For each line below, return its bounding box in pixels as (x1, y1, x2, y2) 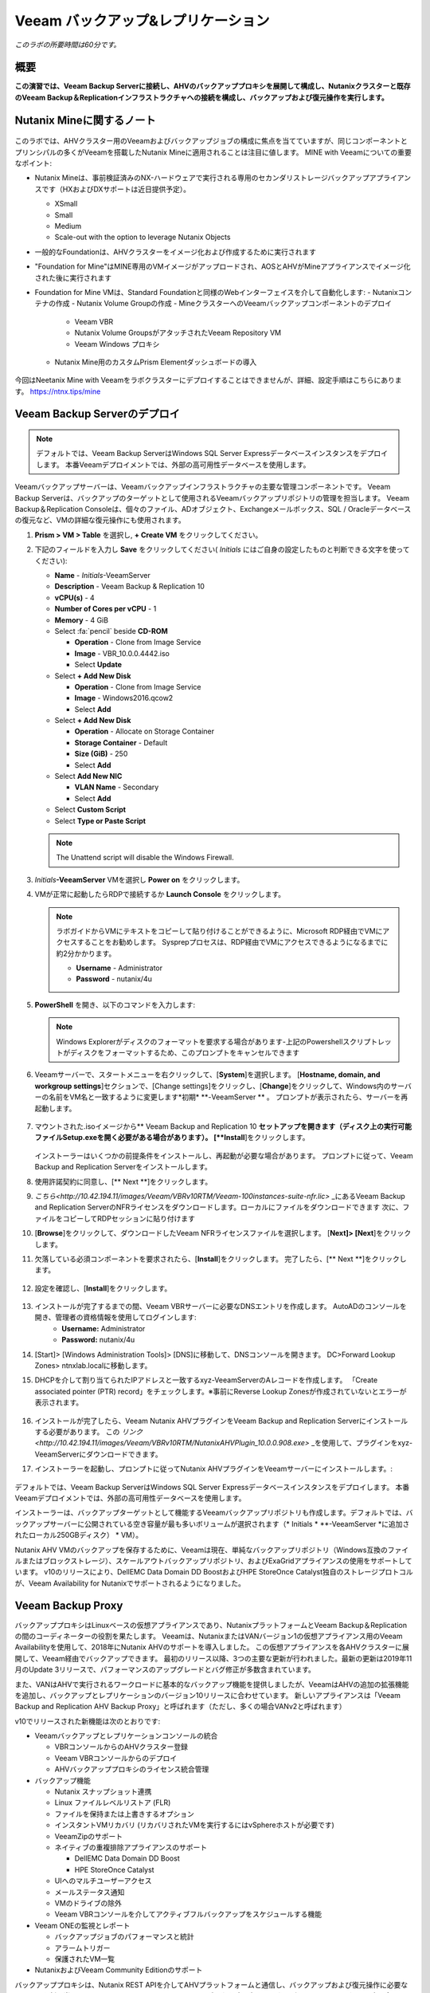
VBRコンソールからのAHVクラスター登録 (54, 1742, 189, 1751)
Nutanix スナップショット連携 (54, 1787, 152, 1797)
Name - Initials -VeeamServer (54, 570, 150, 580)
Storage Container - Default (74, 737, 168, 747)
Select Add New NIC (54, 772, 123, 781)
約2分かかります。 (56, 949, 116, 958)
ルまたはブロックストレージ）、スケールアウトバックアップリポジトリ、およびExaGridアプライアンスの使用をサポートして (14, 1555, 412, 1566)
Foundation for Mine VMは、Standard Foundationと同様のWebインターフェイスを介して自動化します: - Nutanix (34, 287, 398, 297)
